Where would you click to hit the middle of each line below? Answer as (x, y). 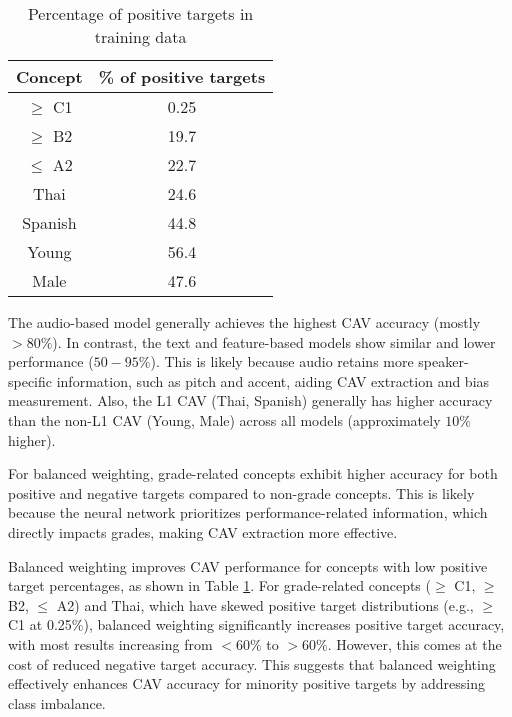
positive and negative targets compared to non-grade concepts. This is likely (241, 492)
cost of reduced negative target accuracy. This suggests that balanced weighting (252, 663)
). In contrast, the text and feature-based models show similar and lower (274, 341)
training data (140, 36)
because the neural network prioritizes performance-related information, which (248, 512)
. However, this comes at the (414, 643)
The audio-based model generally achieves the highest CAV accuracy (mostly (244, 322)
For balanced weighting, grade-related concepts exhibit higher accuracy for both (253, 473)
